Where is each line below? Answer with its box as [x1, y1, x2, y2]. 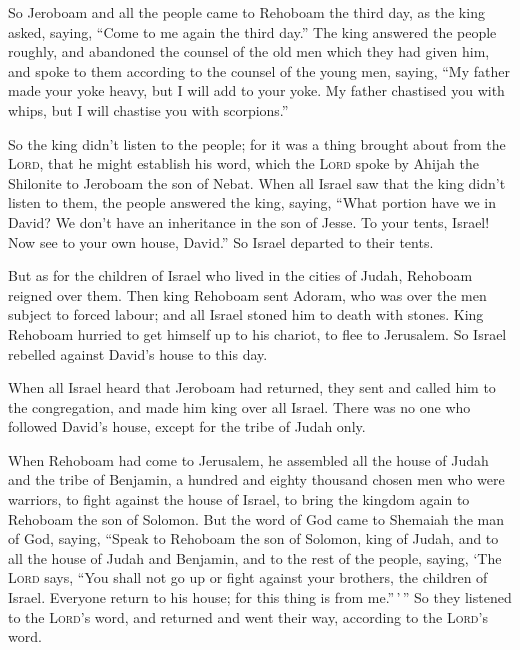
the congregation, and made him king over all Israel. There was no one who [8, 396, 471, 417]
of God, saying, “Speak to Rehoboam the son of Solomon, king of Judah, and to [8, 528, 499, 549]
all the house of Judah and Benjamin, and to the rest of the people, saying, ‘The [8, 547, 502, 568]
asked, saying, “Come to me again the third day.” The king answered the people [8, 21, 497, 42]
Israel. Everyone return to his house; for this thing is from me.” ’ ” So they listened [8, 587, 512, 608]
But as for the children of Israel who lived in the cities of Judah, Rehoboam [8, 265, 473, 286]
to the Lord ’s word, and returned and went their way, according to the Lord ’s [8, 606, 488, 627]
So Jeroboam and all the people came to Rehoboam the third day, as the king [8, 2, 485, 22]
